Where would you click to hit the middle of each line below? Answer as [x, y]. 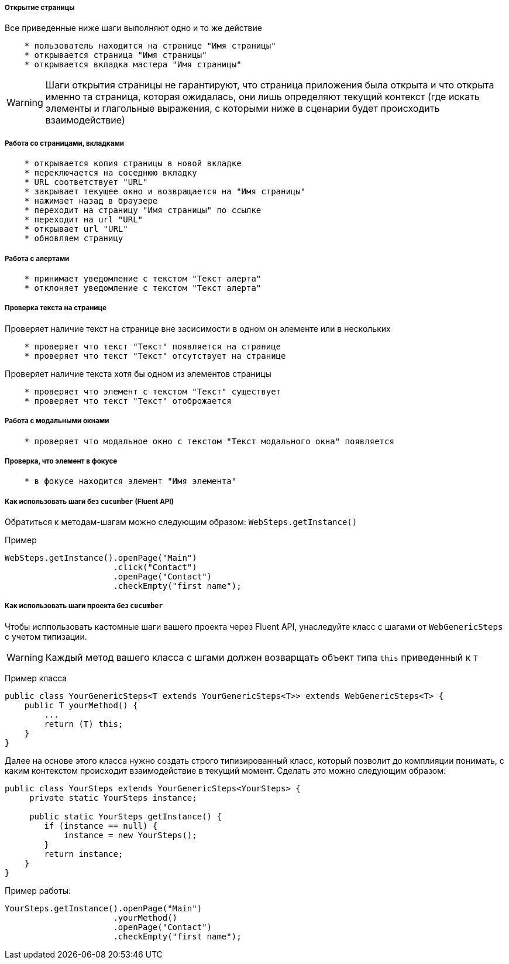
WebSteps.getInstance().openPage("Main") [101, 558]
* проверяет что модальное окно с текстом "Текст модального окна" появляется [209, 441]
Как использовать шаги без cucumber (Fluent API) [89, 501]
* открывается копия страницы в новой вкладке [133, 164]
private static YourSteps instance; [113, 797]
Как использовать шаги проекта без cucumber [84, 606]
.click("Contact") [155, 567]
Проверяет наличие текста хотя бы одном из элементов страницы [138, 373]
